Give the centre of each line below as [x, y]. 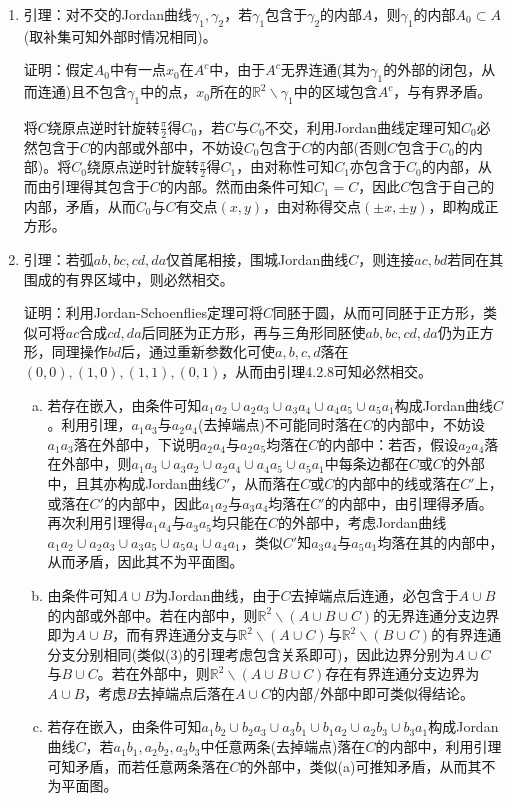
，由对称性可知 [285, 166]
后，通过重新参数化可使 [198, 351]
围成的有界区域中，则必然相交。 [128, 278]
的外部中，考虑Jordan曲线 [362, 522]
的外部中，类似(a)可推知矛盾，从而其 [360, 765]
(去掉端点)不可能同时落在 [280, 424]
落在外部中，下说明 [136, 443]
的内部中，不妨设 [428, 424]
